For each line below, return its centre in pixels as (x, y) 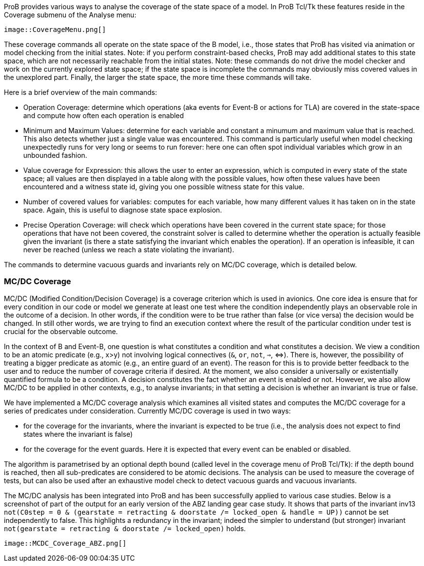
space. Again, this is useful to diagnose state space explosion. (123, 210)
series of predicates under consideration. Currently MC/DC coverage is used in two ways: (147, 411)
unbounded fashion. (55, 155)
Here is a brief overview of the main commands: (81, 92)
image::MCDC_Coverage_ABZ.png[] (65, 543)
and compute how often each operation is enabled (104, 115)
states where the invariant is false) (78, 434)
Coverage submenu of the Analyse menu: (70, 15)
